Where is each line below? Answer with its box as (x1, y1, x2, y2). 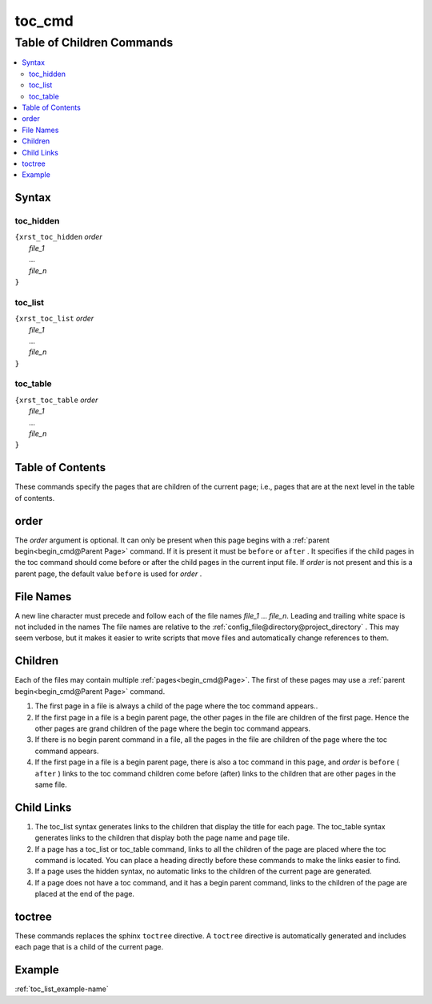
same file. (34, 780, 67, 789)
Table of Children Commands (14, 35, 174, 50)
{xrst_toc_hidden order (14, 232, 103, 242)
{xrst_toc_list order (14, 313, 94, 324)
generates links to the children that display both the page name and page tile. (34, 833, 290, 843)
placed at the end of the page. (34, 889, 135, 899)
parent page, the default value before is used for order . (14, 569, 202, 579)
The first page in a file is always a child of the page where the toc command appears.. (34, 701, 318, 711)
